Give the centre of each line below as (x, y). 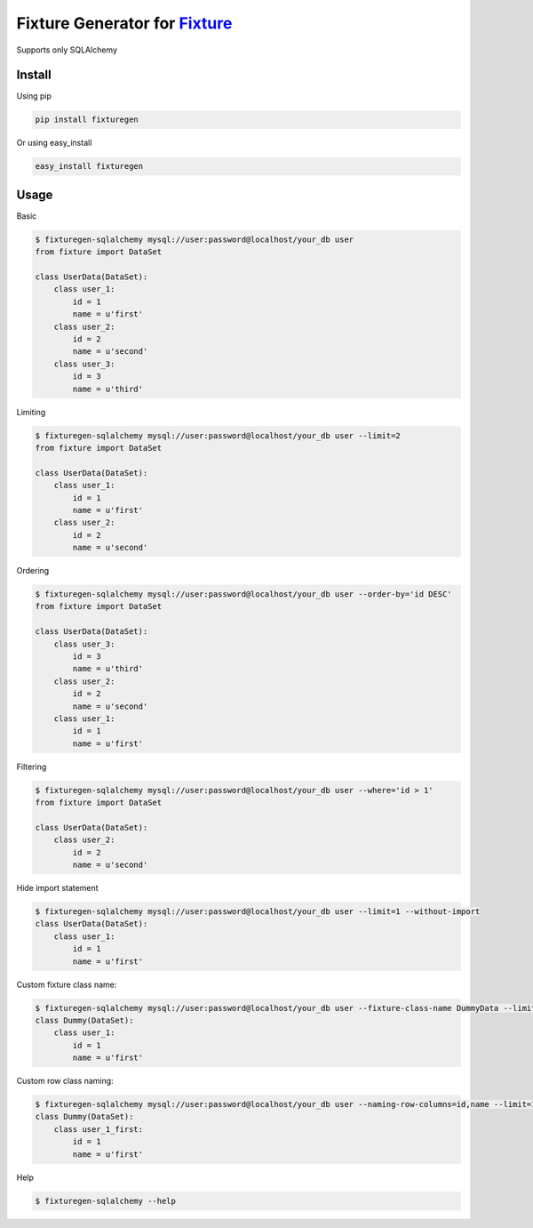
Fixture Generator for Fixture (124, 23)
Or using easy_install (54, 143)
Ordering (33, 571)
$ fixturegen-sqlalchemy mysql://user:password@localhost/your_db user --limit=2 (218, 435)
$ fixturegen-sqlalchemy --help (106, 1201)
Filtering (32, 766)
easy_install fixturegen (89, 166)
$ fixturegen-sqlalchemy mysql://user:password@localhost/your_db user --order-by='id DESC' (243, 594)
